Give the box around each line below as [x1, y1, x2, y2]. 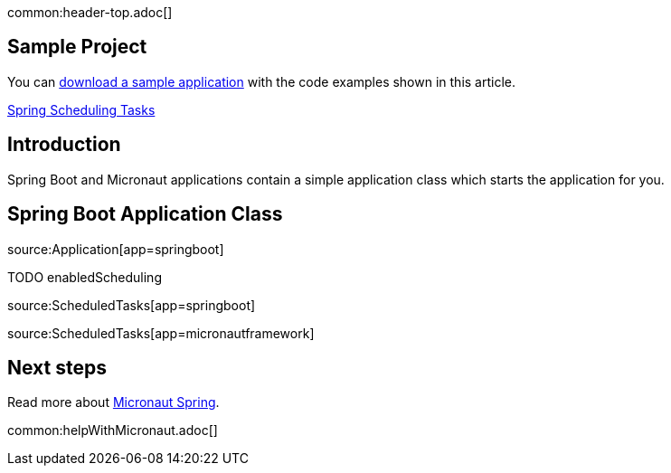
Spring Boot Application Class [7, 203, 283, 226]
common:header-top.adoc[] [7, 5, 173, 20]
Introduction [7, 133, 121, 156]
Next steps [7, 355, 107, 379]
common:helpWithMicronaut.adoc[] [7, 422, 218, 439]
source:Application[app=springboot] [7, 241, 224, 257]
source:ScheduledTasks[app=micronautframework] [7, 325, 315, 341]
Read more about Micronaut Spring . [7, 394, 220, 411]
